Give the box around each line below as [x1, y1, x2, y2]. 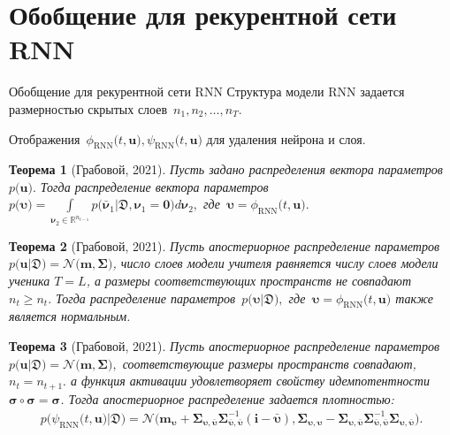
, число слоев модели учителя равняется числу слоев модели [112, 254, 439, 272]
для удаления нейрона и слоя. [206, 129, 366, 148]
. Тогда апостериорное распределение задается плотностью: [60, 389, 394, 408]
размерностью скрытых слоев [9, 99, 168, 118]
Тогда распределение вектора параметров [40, 177, 269, 195]
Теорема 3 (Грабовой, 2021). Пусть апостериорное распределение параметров [9, 336, 440, 355]
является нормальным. [9, 307, 131, 325]
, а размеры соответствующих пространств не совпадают [86, 271, 412, 289]
